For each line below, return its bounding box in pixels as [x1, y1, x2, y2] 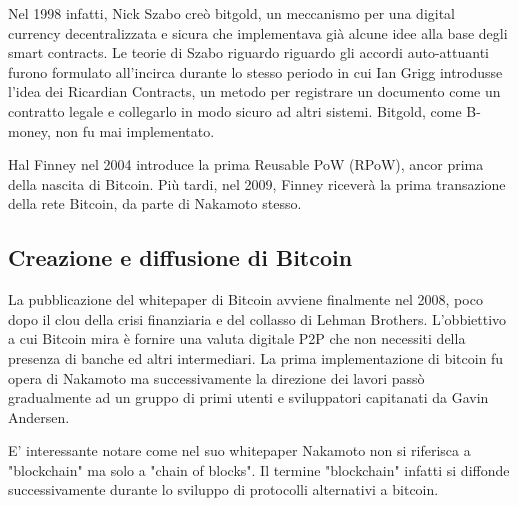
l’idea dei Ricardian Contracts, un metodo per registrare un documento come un [8, 81, 501, 102]
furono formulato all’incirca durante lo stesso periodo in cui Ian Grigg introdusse [8, 61, 503, 82]
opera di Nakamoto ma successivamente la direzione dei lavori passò [8, 367, 425, 388]
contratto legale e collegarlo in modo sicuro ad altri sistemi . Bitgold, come [8, 100, 462, 121]
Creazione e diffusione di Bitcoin [8, 242, 353, 273]
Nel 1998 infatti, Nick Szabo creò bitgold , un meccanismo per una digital [8, 3, 456, 23]
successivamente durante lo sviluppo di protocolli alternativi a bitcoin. [8, 479, 439, 500]
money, [8, 120, 51, 141]
